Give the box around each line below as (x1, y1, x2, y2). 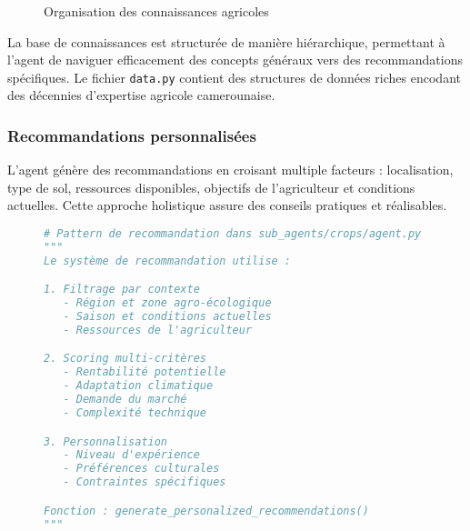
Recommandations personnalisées (7, 124, 256, 146)
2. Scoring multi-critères (44, 352, 206, 366)
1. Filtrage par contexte (44, 283, 200, 296)
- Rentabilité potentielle (63, 366, 226, 379)
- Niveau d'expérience (63, 448, 200, 462)
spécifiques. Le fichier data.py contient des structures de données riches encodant (7, 67, 461, 86)
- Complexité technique (63, 406, 206, 419)
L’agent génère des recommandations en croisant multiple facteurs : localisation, (7, 160, 454, 179)
